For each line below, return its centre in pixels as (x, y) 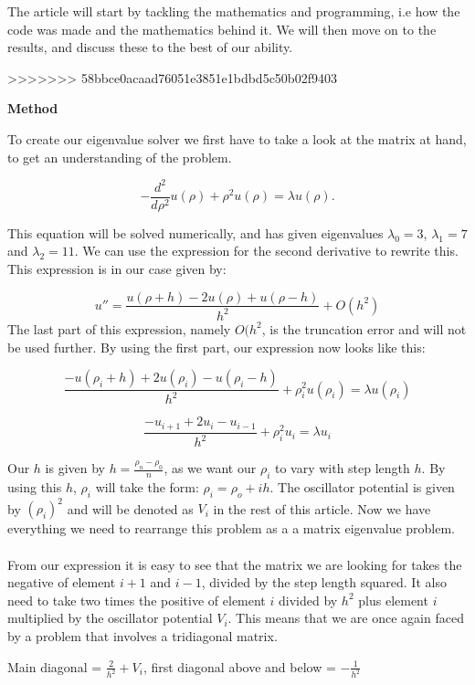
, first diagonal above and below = (239, 666)
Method (33, 108)
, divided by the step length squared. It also (324, 582)
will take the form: (147, 487)
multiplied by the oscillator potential (110, 618)
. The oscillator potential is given (362, 487)
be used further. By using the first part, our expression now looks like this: (216, 347)
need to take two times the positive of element (137, 600)
